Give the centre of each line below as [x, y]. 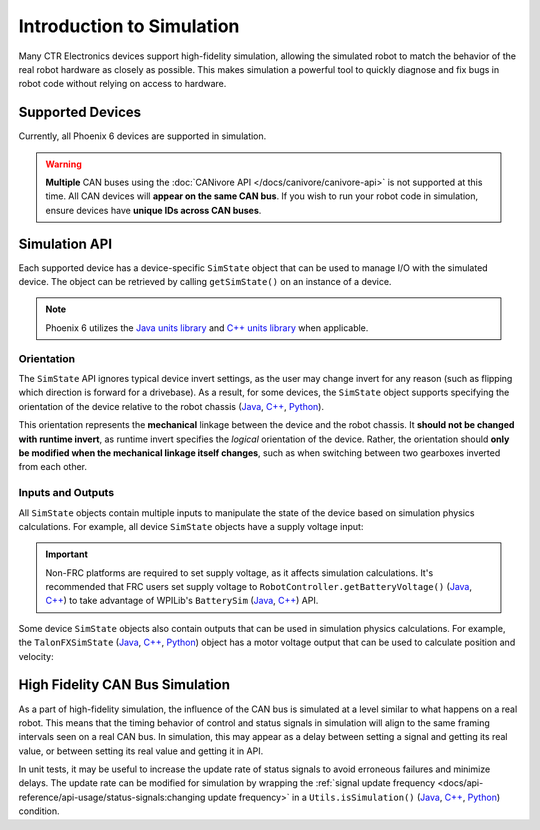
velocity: [36, 656]
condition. [39, 811]
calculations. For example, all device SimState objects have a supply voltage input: [191, 526]
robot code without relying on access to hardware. [122, 84]
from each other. [53, 467]
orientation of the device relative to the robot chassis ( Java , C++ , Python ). [171, 406]
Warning [63, 164]
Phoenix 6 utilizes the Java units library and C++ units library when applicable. [207, 327]
